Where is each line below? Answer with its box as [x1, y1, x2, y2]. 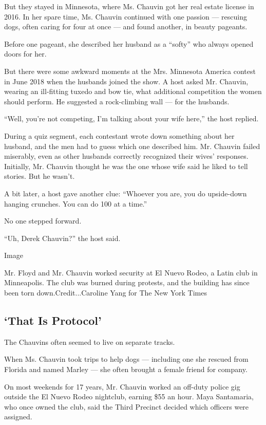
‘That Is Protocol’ [4, 312, 102, 328]
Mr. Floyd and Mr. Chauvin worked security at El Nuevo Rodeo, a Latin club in [4, 267, 258, 278]
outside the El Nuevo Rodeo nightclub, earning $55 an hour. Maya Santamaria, [4, 391, 254, 402]
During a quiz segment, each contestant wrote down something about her [4, 130, 235, 141]
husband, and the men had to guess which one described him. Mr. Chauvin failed [4, 140, 260, 151]
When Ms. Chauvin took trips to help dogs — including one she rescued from [4, 354, 249, 364]
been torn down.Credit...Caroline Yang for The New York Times [4, 287, 207, 298]
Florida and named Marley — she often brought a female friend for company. [4, 364, 248, 375]
